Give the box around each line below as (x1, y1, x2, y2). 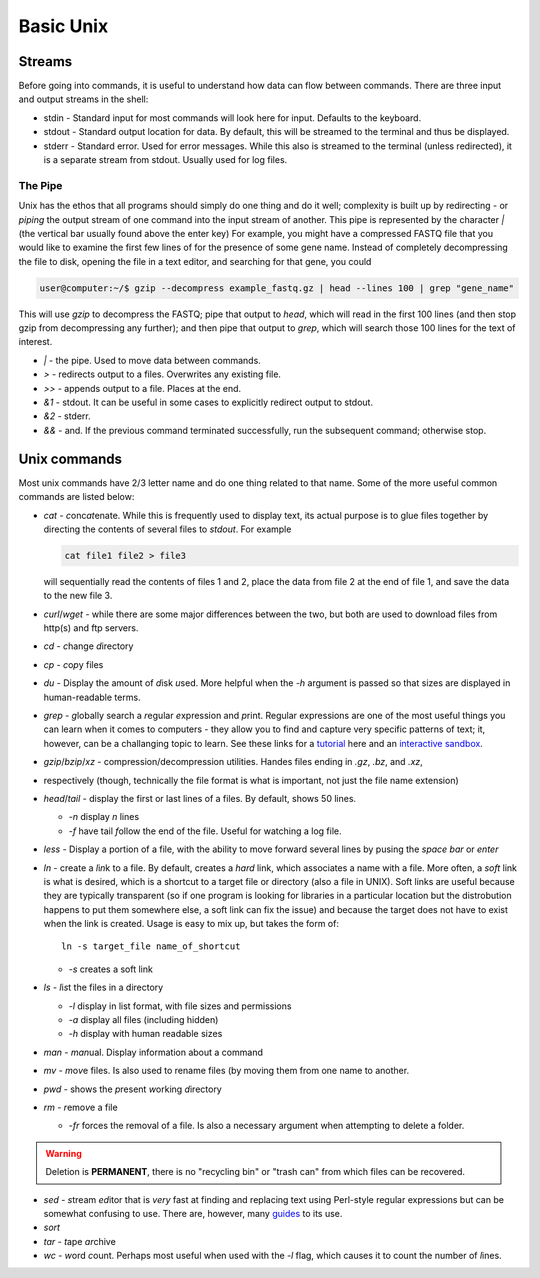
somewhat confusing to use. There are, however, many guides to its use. (43, 1207, 343, 1219)
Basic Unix (18, 15, 109, 37)
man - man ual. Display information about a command (43, 1046, 264, 1058)
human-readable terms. (43, 691, 141, 703)
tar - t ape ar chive (43, 1235, 117, 1247)
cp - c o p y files (43, 658, 104, 670)
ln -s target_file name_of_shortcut (61, 941, 241, 952)
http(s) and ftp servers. (43, 622, 139, 634)
